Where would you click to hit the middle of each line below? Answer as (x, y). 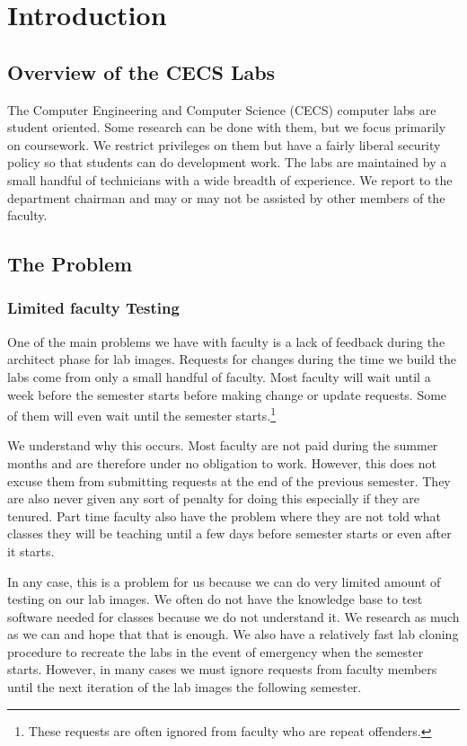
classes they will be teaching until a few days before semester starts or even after (229, 533)
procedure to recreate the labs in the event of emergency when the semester (216, 651)
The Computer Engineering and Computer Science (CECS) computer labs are (222, 109)
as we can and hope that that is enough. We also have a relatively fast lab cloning (233, 634)
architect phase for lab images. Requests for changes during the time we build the (232, 359)
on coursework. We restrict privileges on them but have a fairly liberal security (224, 144)
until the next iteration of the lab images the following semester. (185, 687)
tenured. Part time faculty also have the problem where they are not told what (225, 515)
